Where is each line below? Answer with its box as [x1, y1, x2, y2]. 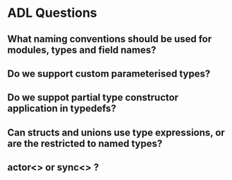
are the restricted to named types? [7, 137, 163, 149]
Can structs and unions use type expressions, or [7, 127, 226, 139]
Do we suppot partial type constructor [7, 91, 178, 103]
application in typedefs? [7, 103, 116, 115]
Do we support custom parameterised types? [7, 67, 211, 79]
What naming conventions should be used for [7, 33, 212, 45]
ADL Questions [7, 5, 97, 21]
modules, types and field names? [7, 44, 157, 56]
